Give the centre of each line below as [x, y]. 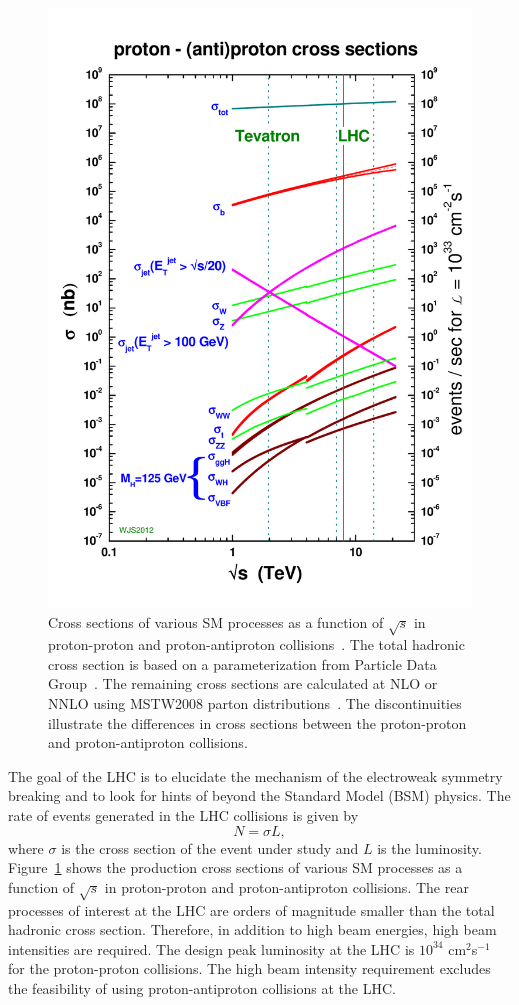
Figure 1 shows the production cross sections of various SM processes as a [235, 867]
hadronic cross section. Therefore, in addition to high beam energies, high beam [252, 929]
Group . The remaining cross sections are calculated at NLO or [243, 683]
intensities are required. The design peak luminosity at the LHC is [211, 948]
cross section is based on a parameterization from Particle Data [242, 663]
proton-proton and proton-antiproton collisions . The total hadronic [256, 644]
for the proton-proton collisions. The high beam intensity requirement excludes [249, 968]
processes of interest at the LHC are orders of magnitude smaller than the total [251, 909]
